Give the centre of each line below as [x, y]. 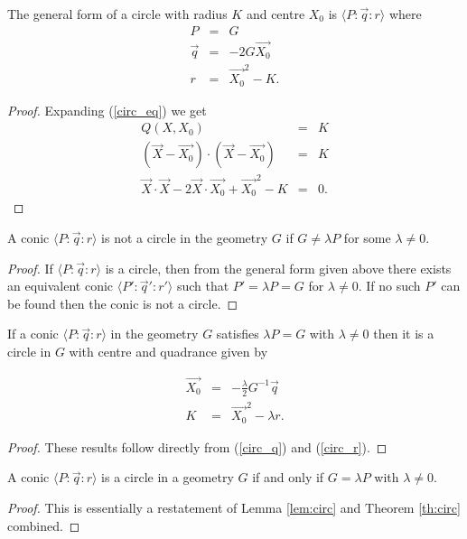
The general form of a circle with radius [117, 14]
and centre [276, 14]
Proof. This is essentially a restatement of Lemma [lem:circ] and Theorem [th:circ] [234, 508]
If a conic [33, 334]
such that [203, 286]
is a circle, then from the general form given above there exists [278, 268]
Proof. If [30, 268]
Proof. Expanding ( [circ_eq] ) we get [107, 110]
